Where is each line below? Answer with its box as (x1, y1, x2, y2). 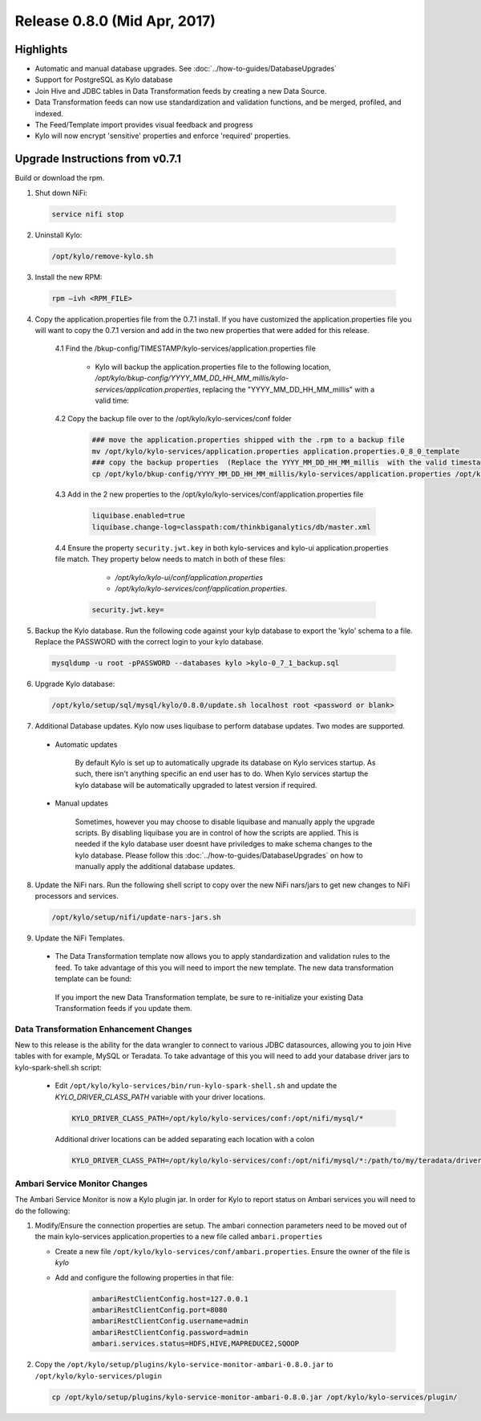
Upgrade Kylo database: (34, 679, 115, 689)
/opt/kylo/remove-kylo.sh (51, 251, 154, 261)
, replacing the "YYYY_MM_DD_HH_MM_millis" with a (198, 384, 375, 394)
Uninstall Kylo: (34, 229, 83, 240)
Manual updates (55, 798, 108, 808)
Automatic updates (55, 739, 118, 749)
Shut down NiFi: (34, 188, 88, 197)
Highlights (14, 43, 68, 56)
